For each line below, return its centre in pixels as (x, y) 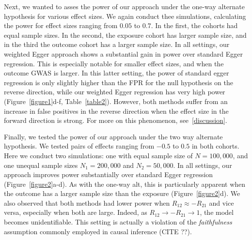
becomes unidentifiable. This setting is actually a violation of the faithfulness (118, 222)
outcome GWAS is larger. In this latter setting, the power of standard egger (117, 73)
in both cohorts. (215, 146)
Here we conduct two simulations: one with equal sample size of (98, 155)
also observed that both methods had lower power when (87, 202)
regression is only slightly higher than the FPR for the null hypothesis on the (118, 82)
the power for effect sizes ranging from (61, 25)
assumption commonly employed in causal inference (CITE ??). (98, 231)
